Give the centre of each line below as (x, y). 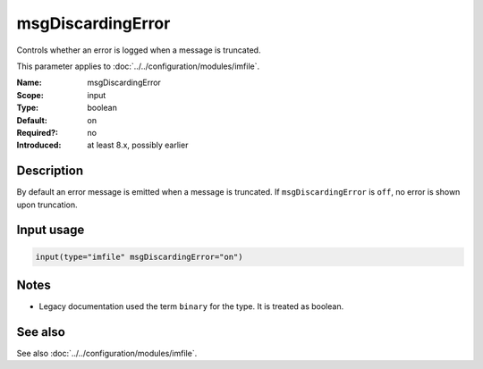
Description (50, 171)
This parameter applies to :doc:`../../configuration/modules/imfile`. (138, 66)
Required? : (37, 132)
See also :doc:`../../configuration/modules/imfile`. (107, 353)
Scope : (30, 95)
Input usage (51, 230)
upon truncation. (47, 205)
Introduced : (39, 145)
